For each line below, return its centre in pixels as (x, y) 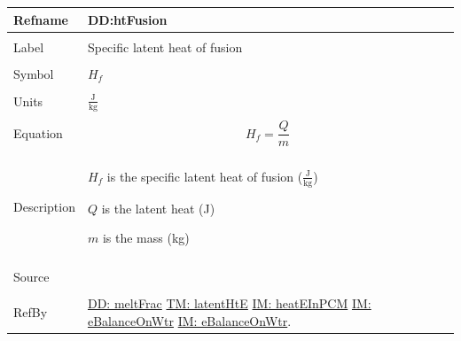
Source (31, 277)
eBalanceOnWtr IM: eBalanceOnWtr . (189, 320)
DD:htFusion (127, 19)
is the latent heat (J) (158, 208)
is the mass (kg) (146, 238)
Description (44, 207)
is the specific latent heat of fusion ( (205, 176)
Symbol (34, 73)
